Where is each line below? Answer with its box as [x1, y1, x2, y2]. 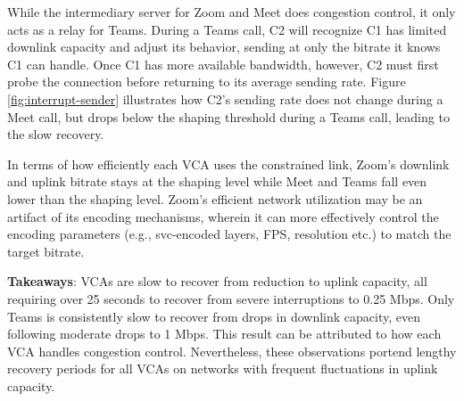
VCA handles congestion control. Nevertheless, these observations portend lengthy [7, 341, 457, 360]
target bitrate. [7, 241, 85, 260]
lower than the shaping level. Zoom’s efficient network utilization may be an [7, 189, 423, 208]
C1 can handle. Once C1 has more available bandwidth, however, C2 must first [7, 54, 439, 73]
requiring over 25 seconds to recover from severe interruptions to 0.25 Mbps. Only [7, 289, 455, 307]
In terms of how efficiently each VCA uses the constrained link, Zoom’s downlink [7, 154, 450, 173]
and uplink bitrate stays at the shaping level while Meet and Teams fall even [7, 172, 427, 191]
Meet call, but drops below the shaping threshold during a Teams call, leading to [7, 107, 450, 126]
